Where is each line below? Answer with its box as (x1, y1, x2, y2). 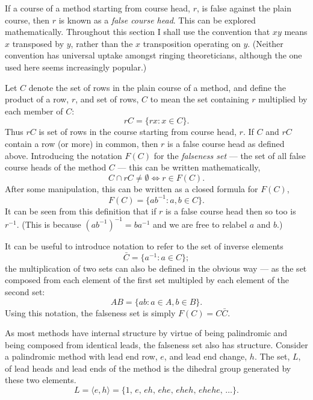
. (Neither (247, 37, 284, 49)
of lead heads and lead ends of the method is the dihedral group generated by (5, 361, 291, 374)
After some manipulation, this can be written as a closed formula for (5, 182, 258, 195)
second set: (5, 285, 45, 298)
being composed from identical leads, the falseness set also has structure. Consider (5, 338, 308, 351)
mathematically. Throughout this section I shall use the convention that (5, 25, 270, 38)
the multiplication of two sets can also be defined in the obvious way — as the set (5, 261, 307, 274)
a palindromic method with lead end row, (5, 350, 158, 363)
